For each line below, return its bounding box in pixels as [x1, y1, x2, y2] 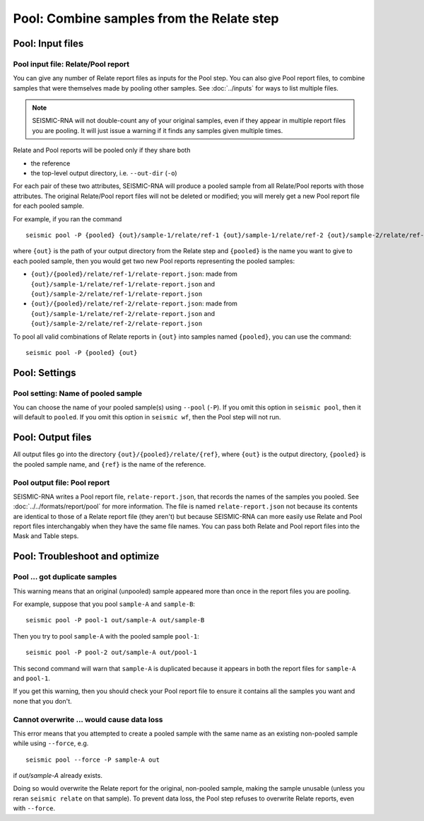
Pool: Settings [13, 366, 77, 378]
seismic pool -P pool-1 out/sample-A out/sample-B [25, 616, 205, 624]
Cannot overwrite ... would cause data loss [13, 714, 163, 724]
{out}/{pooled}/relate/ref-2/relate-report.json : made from [30, 299, 238, 308]
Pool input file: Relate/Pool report [13, 59, 130, 69]
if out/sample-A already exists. [13, 771, 102, 780]
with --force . [13, 804, 56, 813]
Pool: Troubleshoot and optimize [13, 550, 160, 562]
